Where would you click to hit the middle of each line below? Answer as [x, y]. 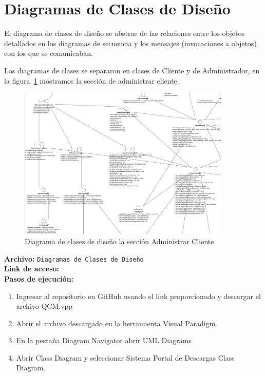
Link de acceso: [32, 269]
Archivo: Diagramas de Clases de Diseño [74, 258]
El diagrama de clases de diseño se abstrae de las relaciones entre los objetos [125, 33]
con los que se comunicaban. [49, 53]
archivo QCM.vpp [44, 306]
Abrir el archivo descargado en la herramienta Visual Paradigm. [117, 323]
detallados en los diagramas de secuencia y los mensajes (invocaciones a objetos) [130, 43]
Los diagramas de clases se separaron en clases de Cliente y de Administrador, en [132, 70]
